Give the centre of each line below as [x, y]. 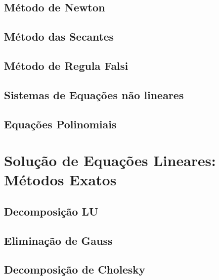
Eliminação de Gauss [58, 240]
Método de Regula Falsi [66, 65]
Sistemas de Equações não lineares [94, 94]
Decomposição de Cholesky [75, 269]
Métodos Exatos [60, 180]
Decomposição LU [51, 211]
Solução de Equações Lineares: [110, 160]
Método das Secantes [59, 36]
